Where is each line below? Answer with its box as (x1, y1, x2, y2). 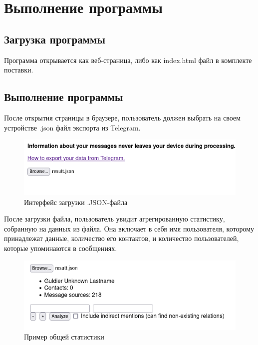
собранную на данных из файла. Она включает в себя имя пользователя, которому (4, 223, 255, 233)
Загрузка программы (4, 31, 105, 46)
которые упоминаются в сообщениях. (4, 243, 117, 253)
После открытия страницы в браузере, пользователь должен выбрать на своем (4, 112, 241, 122)
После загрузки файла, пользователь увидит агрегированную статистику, (4, 213, 225, 224)
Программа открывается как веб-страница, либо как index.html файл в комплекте (4, 54, 252, 65)
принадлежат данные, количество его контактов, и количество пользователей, (4, 233, 239, 243)
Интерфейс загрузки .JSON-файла (24, 196, 128, 207)
